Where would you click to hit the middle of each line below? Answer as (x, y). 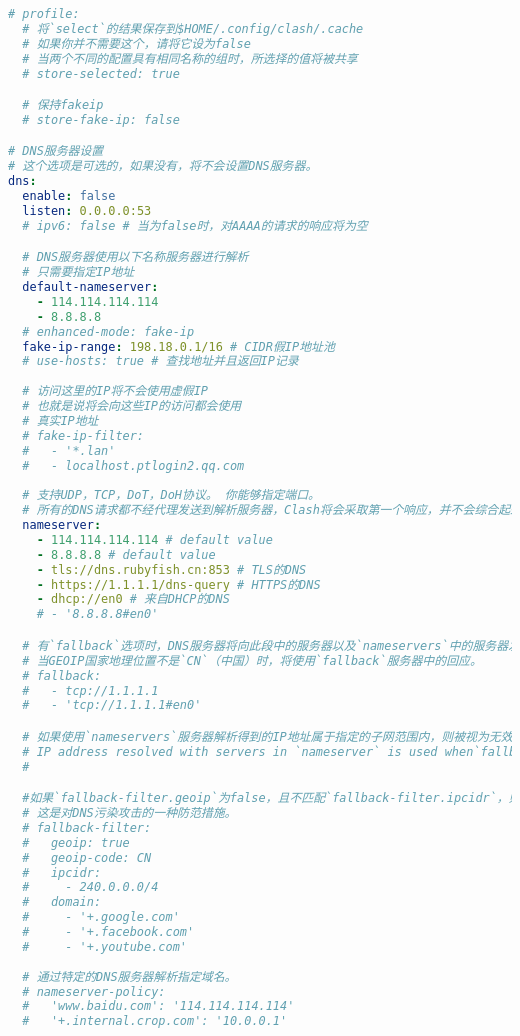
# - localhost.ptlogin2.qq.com (133, 465)
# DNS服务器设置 (56, 151)
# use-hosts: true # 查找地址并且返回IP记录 (160, 361)
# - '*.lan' (69, 450)
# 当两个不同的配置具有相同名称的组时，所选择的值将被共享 (190, 58)
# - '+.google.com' (101, 917)
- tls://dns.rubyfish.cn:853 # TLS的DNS (171, 569)
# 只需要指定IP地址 (78, 272)
